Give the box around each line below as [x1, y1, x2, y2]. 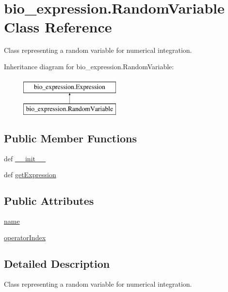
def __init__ [4, 153, 46, 163]
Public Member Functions [4, 131, 137, 146]
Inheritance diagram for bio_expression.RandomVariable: [4, 61, 174, 71]
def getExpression [4, 169, 56, 180]
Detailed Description [4, 256, 110, 271]
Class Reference [4, 17, 112, 37]
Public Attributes [4, 193, 94, 208]
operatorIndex [4, 232, 46, 242]
